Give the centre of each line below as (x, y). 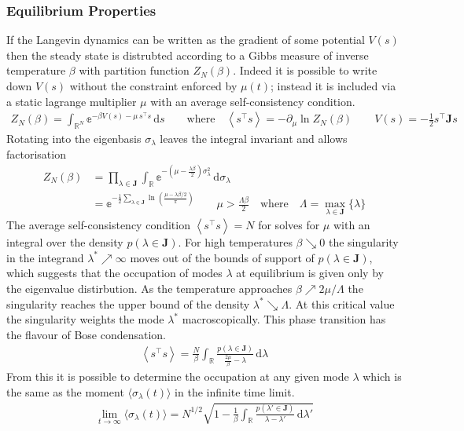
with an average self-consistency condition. (253, 101)
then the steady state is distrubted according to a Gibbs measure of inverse (188, 55)
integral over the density (65, 242)
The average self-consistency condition (98, 225)
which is (382, 376)
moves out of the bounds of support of (222, 257)
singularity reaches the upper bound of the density (128, 303)
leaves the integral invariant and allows (254, 139)
